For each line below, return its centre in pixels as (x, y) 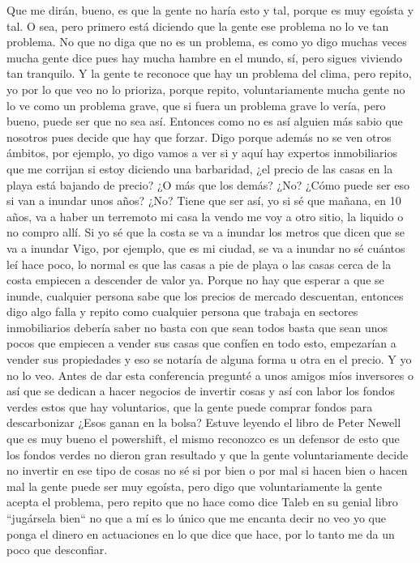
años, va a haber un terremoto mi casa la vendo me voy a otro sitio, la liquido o (205, 216)
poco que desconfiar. (57, 550)
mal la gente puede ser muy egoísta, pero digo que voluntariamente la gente (195, 486)
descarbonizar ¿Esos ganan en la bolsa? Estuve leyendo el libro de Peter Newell (204, 422)
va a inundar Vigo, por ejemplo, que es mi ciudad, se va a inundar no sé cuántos (206, 247)
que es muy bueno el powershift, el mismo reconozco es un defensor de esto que (203, 439)
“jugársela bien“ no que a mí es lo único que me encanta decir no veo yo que (197, 518)
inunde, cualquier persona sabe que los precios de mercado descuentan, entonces (205, 295)
